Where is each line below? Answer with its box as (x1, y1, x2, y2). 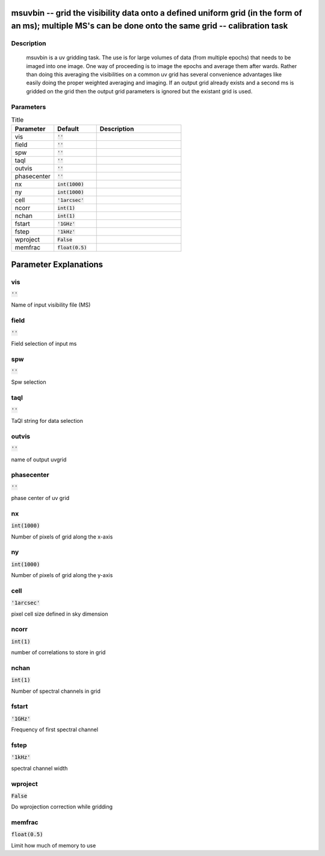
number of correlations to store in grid (11, 649, 106, 656)
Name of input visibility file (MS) (11, 301, 91, 308)
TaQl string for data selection (11, 417, 84, 424)
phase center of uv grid (11, 495, 69, 502)
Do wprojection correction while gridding (11, 803, 113, 810)
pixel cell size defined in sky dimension (11, 610, 108, 617)
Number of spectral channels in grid (11, 687, 101, 695)
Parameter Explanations (11, 259, 104, 269)
